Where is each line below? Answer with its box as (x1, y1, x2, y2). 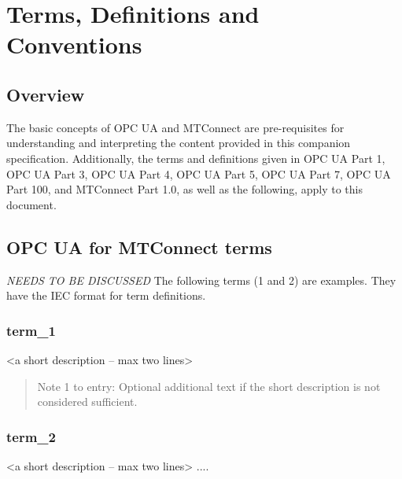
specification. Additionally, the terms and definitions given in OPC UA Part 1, (6, 149, 385, 166)
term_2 (6, 426, 56, 446)
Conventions (6, 28, 142, 61)
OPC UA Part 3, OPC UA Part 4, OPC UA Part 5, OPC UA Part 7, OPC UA (6, 165, 391, 182)
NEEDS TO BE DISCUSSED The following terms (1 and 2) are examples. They (6, 271, 396, 288)
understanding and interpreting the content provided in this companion (6, 134, 351, 151)
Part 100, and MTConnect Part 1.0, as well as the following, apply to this (6, 181, 363, 197)
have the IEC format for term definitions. (6, 287, 206, 304)
